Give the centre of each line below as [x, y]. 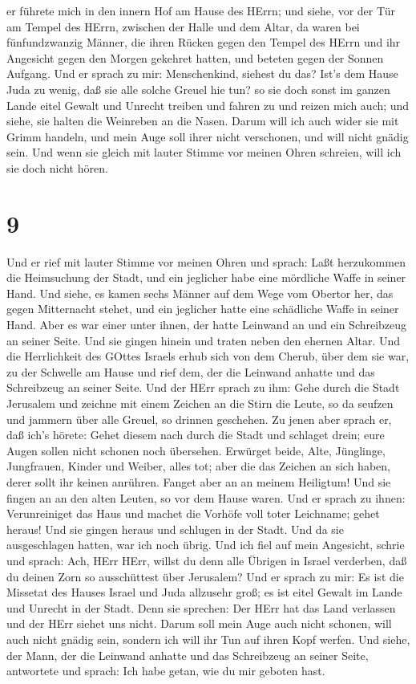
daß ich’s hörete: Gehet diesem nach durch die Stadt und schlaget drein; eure [196, 435]
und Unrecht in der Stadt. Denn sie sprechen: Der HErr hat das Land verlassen [201, 607]
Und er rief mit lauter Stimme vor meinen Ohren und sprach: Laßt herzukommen [206, 261]
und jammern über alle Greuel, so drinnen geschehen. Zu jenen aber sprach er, [199, 419]
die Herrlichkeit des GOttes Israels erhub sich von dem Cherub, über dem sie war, [208, 356]
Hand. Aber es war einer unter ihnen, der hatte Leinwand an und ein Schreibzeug [207, 325]
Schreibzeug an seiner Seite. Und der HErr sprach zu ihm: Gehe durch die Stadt [203, 387]
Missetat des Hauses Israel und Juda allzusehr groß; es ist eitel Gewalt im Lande [204, 592]
